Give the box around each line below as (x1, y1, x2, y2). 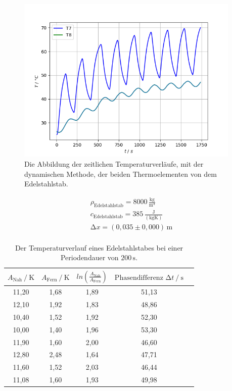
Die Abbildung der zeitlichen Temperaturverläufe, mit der (24, 158, 204, 169)
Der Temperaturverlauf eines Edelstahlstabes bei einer (15, 242, 183, 253)
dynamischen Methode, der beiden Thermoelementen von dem (24, 168, 217, 179)
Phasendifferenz (114, 274, 163, 281)
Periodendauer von (60, 252, 119, 263)
